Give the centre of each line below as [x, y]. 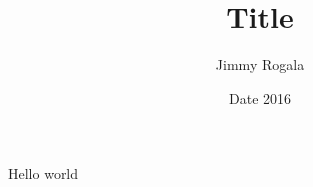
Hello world [43, 173]
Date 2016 [260, 97]
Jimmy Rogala [260, 64]
